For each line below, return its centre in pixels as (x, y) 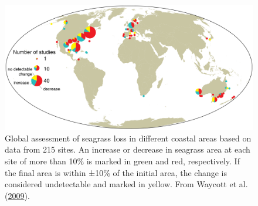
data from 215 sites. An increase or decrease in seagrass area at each (128, 149)
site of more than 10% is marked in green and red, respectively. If (122, 161)
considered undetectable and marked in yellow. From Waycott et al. (126, 184)
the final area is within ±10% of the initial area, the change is (116, 172)
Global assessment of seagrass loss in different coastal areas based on (128, 138)
